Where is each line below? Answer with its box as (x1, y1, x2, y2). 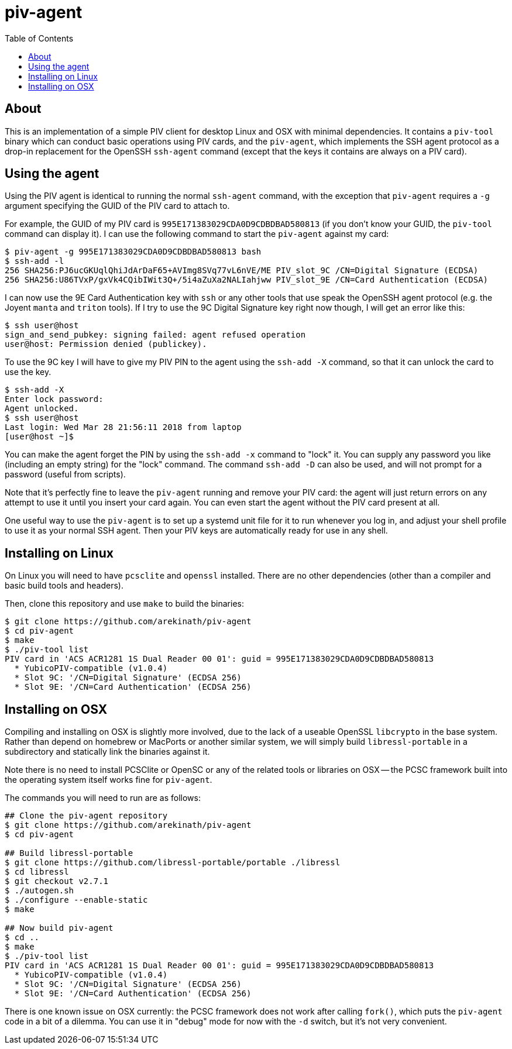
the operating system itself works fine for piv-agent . (5, 775, 212, 785)
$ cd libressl (5, 867, 69, 877)
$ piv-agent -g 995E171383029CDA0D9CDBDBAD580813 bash (5, 247, 262, 257)
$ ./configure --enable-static (5, 895, 148, 905)
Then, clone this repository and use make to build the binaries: (5, 599, 244, 609)
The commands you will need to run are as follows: (5, 793, 201, 803)
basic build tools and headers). (5, 580, 123, 591)
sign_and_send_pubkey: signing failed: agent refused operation (5, 330, 306, 340)
